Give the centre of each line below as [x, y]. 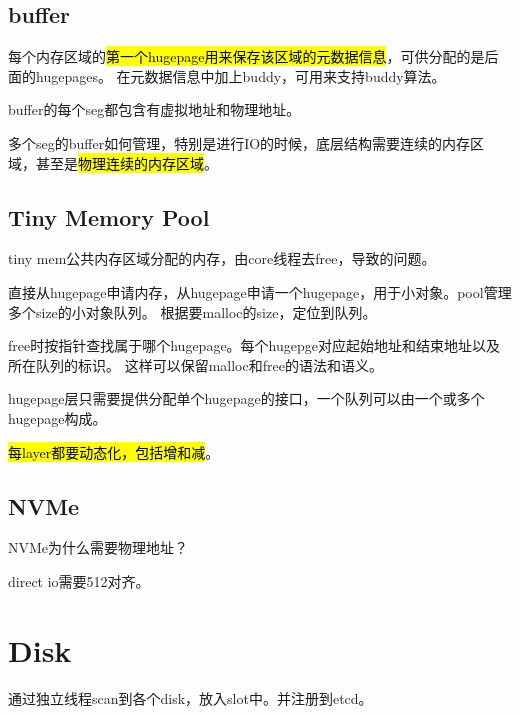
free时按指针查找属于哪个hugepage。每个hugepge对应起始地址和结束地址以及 [254, 345]
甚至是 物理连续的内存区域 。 [126, 162]
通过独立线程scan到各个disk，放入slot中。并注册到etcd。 [190, 697]
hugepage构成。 [57, 417]
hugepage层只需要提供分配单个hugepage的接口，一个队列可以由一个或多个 [246, 398]
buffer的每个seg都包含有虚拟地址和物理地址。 [154, 109]
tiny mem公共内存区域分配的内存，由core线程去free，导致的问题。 [222, 258]
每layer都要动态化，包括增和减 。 [114, 451]
